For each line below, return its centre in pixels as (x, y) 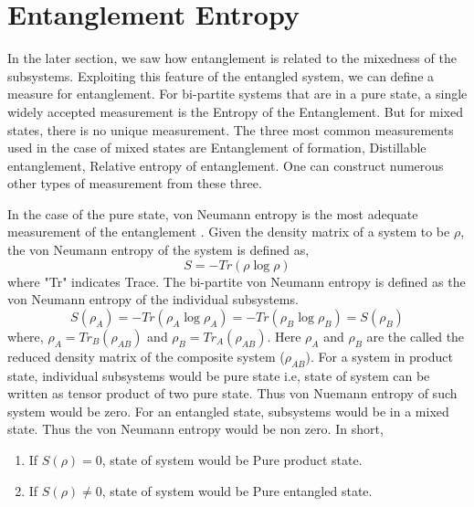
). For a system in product (379, 356)
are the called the (416, 336)
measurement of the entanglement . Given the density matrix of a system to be (229, 232)
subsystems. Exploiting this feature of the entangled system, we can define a (221, 75)
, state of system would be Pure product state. (232, 460)
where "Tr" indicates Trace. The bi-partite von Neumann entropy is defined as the (237, 281)
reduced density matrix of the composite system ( (146, 356)
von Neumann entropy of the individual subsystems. (153, 299)
